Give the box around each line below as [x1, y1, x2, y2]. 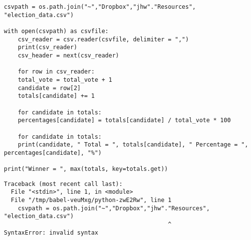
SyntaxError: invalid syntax [4, 229, 98, 236]
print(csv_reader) [18, 44, 77, 51]
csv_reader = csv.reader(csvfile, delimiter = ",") [18, 36, 189, 43]
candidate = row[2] [18, 84, 81, 92]
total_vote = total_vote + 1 [18, 76, 112, 83]
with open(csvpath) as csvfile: [4, 27, 109, 35]
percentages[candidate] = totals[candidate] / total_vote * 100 [18, 117, 231, 124]
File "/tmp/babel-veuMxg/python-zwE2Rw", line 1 [11, 197, 172, 204]
